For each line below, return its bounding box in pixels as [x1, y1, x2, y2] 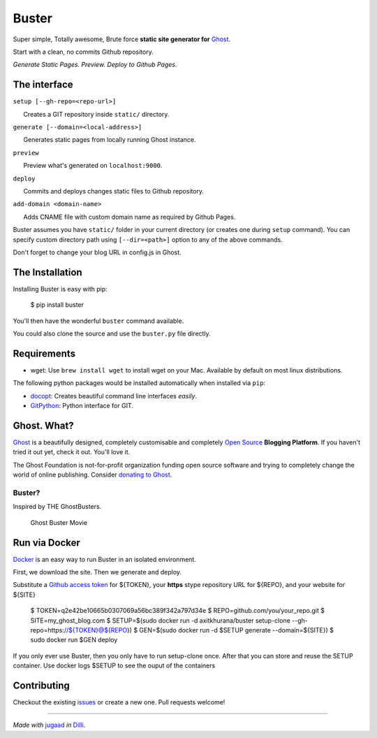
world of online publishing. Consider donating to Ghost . [13, 470, 172, 479]
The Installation [13, 266, 83, 278]
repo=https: [30, 625, 64, 634]
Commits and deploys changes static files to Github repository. [23, 187, 205, 195]
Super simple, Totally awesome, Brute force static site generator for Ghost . [13, 35, 230, 43]
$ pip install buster [30, 301, 84, 309]
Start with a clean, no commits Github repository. [13, 48, 154, 56]
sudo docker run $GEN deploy [30, 636, 118, 644]
